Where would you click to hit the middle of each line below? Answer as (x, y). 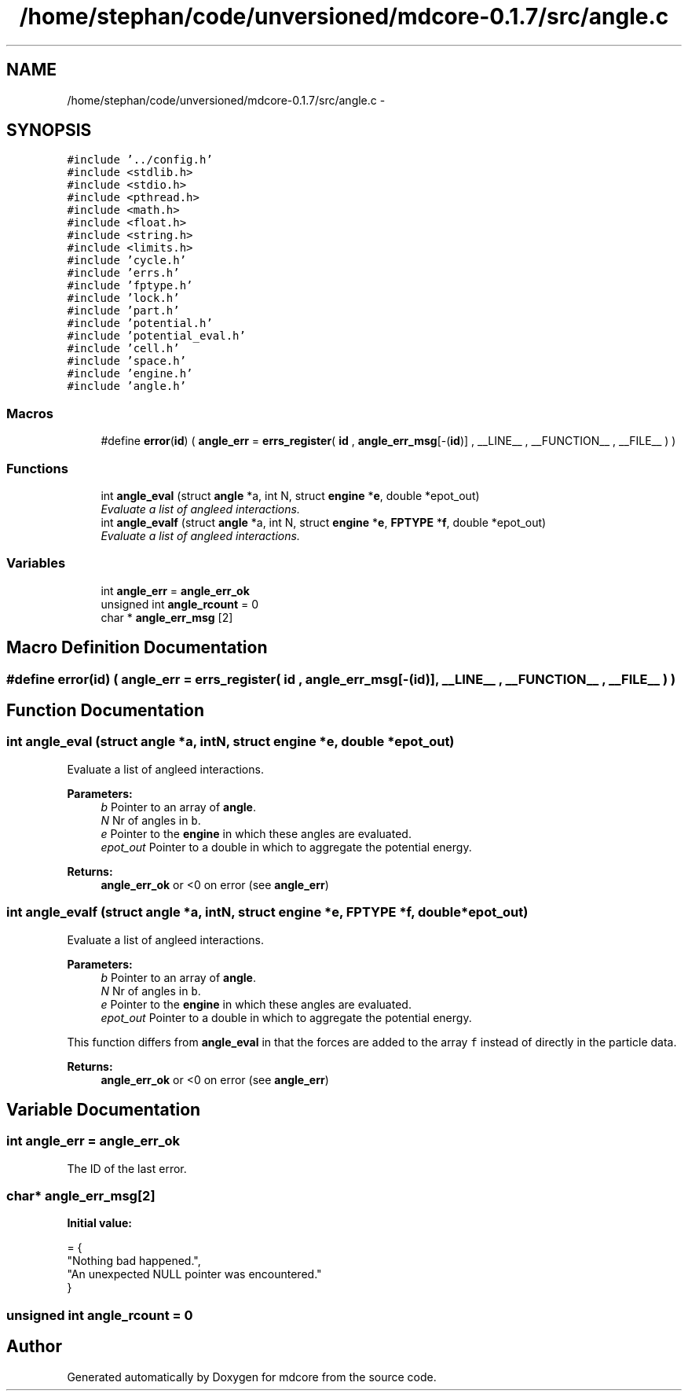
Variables (36, 563)
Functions (37, 468)
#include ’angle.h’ (127, 386)
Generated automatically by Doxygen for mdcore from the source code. (252, 1377)
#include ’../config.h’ (140, 160)
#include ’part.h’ (123, 311)
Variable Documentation (104, 1109)
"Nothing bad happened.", (134, 1261)
